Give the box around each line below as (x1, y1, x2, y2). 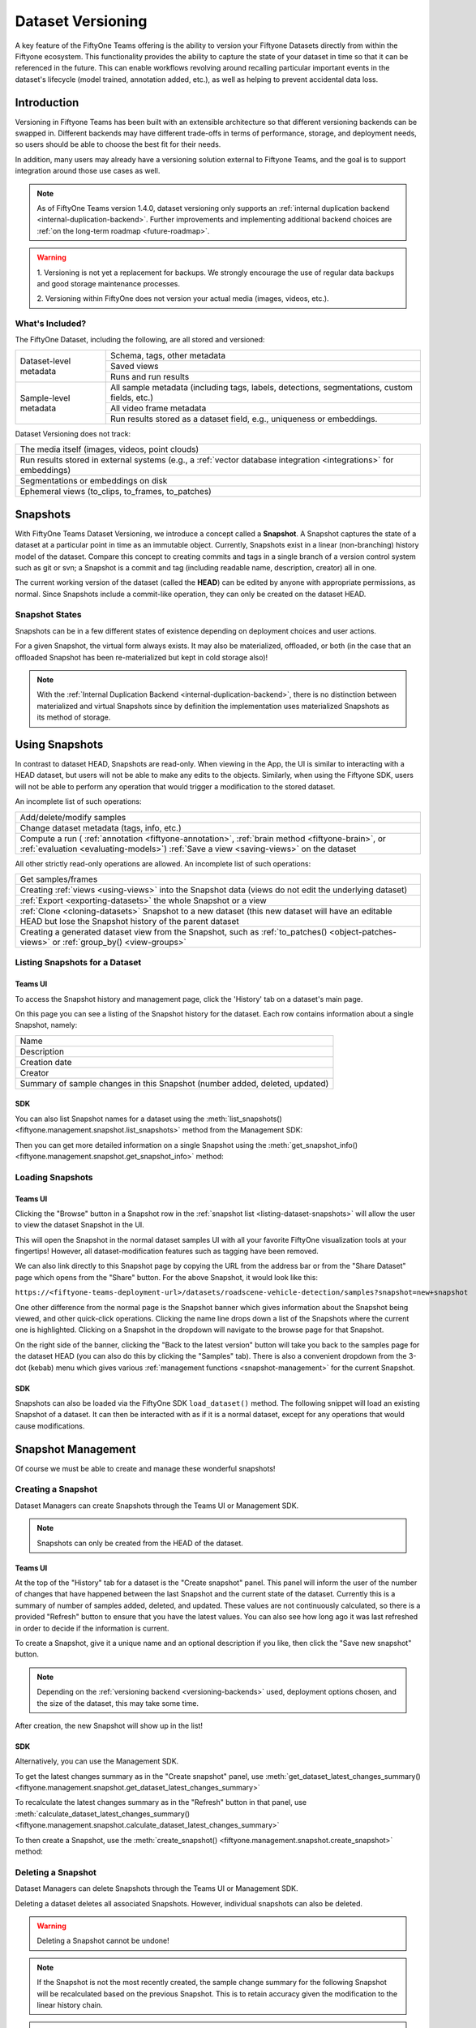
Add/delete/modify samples (19, 811, 127, 823)
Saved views (109, 360, 159, 372)
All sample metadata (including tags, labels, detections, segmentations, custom (109, 381, 414, 393)
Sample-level (19, 392, 71, 403)
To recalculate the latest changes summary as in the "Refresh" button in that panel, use (15, 1798, 307, 1807)
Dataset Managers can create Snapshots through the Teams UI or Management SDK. (15, 1501, 299, 1510)
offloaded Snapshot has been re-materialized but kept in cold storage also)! (15, 652, 268, 662)
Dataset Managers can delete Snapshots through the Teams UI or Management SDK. (15, 1884, 298, 1893)
